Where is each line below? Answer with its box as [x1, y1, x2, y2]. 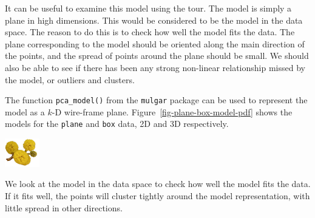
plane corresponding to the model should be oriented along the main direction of [5, 37, 305, 50]
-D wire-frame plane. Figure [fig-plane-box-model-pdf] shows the [52, 105, 293, 118]
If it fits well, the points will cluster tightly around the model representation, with [5, 189, 310, 202]
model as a [5, 105, 45, 118]
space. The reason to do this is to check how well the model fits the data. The [5, 26, 295, 38]
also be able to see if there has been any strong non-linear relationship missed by [5, 61, 305, 73]
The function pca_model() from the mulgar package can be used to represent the [5, 94, 308, 106]
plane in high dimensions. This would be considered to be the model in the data [5, 13, 303, 26]
